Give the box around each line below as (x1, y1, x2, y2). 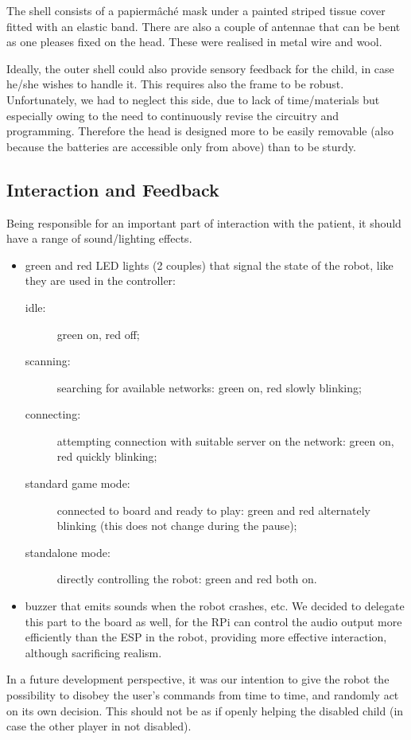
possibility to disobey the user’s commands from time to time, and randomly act (6, 687, 399, 703)
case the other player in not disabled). (6, 718, 192, 734)
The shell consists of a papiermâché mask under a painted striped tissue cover (6, 2, 386, 18)
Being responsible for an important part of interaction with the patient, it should (6, 214, 401, 231)
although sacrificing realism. (25, 644, 162, 660)
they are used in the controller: (25, 272, 176, 289)
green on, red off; (56, 325, 140, 342)
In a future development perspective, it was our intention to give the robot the (6, 671, 390, 687)
